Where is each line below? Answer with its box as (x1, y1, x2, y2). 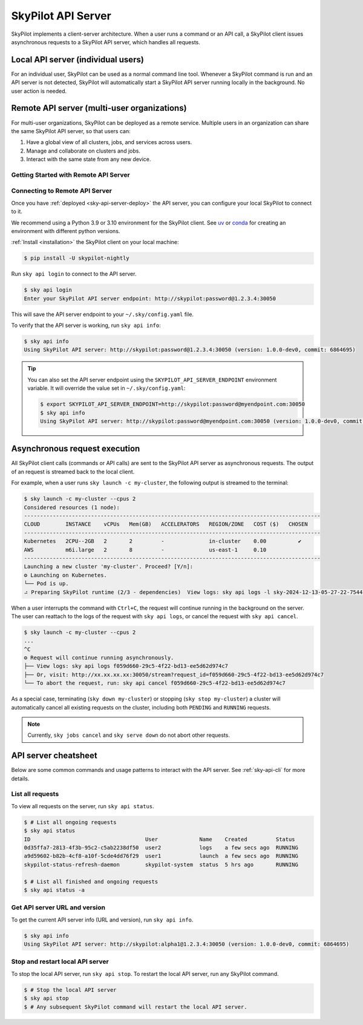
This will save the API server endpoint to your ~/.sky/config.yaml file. (11, 311, 194, 318)
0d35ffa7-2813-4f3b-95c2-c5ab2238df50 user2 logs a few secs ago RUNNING (24, 845, 299, 851)
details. (11, 775, 30, 782)
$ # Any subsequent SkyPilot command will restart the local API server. (24, 1003, 247, 1010)
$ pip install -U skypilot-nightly (24, 255, 129, 262)
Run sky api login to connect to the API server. (11, 270, 137, 278)
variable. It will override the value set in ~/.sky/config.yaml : (27, 384, 186, 392)
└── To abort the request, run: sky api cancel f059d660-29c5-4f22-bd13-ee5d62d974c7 (24, 680, 286, 687)
